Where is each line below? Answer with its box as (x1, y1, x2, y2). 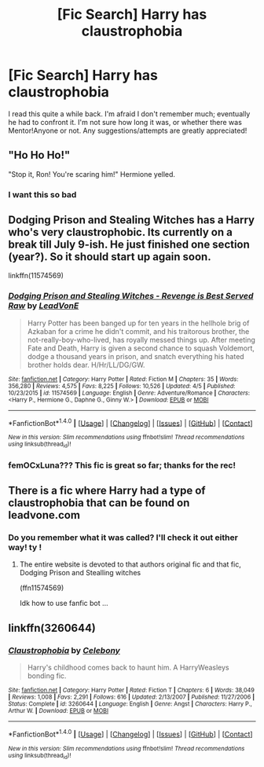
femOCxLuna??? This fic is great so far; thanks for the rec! (8, 460, 236, 471)
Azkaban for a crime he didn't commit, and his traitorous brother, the (27, 326, 250, 336)
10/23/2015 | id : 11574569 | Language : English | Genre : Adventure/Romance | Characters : (8, 389, 250, 397)
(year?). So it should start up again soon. (8, 250, 211, 264)
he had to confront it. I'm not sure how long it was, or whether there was (8, 117, 242, 127)
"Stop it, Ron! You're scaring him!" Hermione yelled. (8, 169, 175, 178)
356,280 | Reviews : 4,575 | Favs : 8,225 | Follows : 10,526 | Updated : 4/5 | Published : (8, 382, 236, 390)
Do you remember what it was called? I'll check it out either (8, 532, 238, 543)
